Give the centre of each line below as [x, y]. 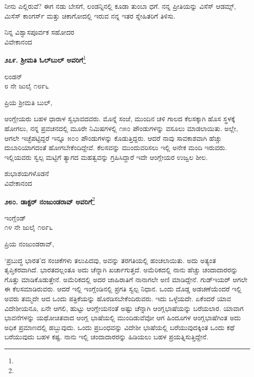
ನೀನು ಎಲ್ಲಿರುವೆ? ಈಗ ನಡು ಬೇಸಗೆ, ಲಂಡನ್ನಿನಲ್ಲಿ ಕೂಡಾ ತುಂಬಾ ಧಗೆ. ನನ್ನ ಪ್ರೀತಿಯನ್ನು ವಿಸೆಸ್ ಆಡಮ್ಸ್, [120, 6]
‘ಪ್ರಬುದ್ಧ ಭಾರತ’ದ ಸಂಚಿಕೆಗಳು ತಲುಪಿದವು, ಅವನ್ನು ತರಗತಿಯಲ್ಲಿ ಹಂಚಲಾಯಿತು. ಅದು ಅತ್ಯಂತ [110, 260]
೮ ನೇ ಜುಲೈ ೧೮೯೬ [27, 86]
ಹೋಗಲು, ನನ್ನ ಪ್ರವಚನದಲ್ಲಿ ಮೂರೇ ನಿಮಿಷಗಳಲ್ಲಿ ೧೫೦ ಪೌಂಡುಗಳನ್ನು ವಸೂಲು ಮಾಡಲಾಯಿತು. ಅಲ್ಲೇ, [121, 128]
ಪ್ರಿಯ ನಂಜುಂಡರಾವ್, [29, 244]
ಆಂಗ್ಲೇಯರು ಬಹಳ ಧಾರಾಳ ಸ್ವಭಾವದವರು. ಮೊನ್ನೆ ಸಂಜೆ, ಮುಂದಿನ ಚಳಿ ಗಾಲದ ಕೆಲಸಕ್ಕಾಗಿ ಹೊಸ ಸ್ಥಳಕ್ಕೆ [120, 119]
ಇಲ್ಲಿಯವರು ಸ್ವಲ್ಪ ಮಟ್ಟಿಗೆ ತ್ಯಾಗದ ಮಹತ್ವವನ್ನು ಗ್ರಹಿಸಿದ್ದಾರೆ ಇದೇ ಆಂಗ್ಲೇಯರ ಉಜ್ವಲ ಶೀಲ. [106, 157]
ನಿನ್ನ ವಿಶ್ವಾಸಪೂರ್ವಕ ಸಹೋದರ [39, 32]
